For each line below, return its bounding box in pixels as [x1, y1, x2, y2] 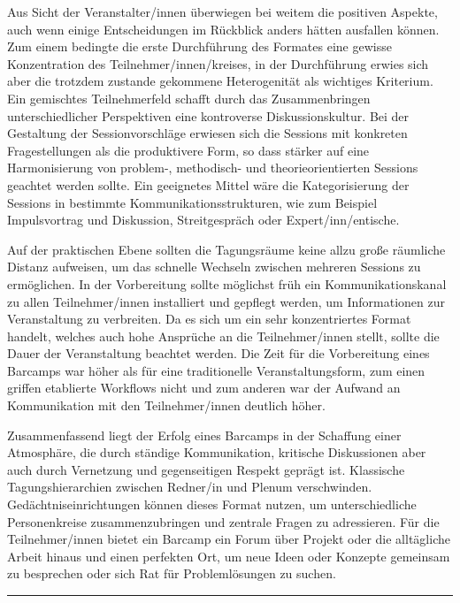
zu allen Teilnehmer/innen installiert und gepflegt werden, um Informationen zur [7, 292, 445, 310]
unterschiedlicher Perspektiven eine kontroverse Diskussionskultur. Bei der [7, 106, 410, 125]
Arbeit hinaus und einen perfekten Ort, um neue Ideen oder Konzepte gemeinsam [7, 546, 450, 565]
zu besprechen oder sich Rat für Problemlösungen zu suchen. [7, 564, 336, 583]
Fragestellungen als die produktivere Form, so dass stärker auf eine [7, 141, 370, 159]
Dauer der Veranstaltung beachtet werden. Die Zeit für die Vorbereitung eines [7, 344, 430, 363]
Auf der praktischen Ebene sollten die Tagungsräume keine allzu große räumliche [7, 240, 446, 258]
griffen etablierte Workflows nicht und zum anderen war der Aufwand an [7, 378, 401, 397]
